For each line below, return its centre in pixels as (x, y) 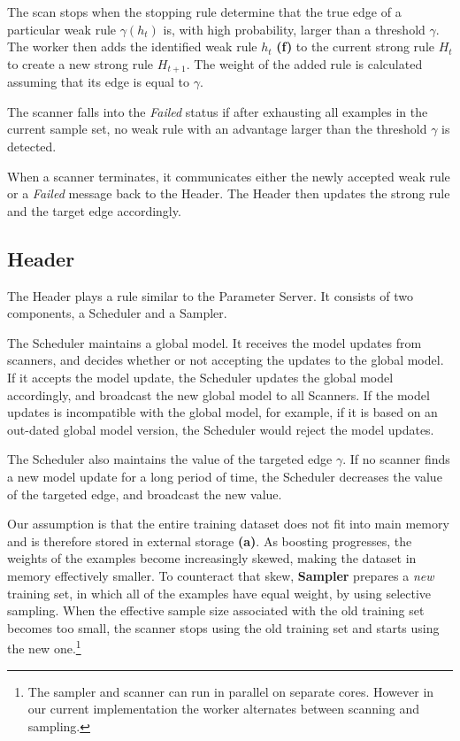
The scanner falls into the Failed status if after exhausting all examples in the (218, 111)
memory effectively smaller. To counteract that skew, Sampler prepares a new (221, 575)
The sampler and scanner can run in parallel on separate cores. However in (231, 691)
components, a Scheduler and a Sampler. (117, 313)
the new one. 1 (44, 647)
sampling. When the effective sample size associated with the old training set (216, 610)
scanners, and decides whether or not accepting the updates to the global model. (226, 360)
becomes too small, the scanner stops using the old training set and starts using (223, 627)
